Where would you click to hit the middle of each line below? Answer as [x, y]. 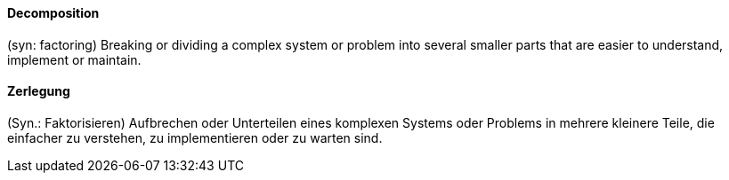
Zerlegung [39, 91]
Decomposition [53, 13]
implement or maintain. [74, 59]
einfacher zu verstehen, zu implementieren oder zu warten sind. [195, 137]
